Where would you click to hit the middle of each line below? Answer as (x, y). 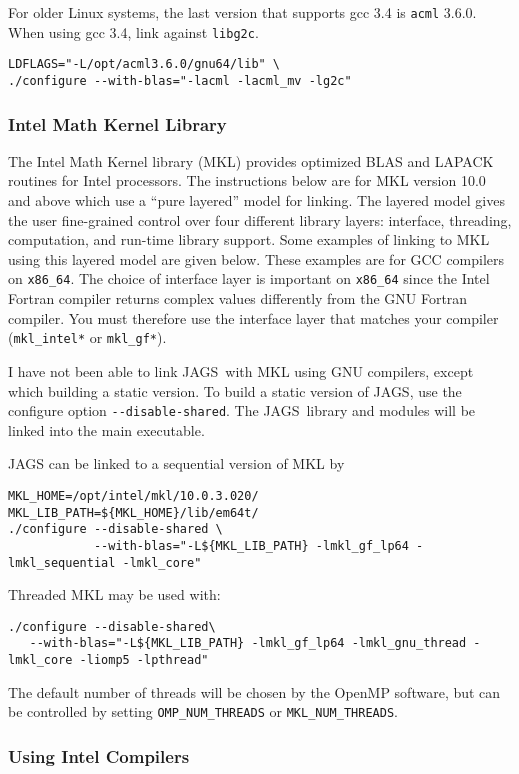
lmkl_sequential (62, 562)
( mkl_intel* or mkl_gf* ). (87, 337)
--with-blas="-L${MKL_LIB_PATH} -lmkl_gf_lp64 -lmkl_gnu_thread (248, 643)
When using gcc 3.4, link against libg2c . (133, 31)
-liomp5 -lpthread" (144, 660)
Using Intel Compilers (99, 755)
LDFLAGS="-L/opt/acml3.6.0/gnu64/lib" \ (144, 64)
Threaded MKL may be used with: (114, 594)
